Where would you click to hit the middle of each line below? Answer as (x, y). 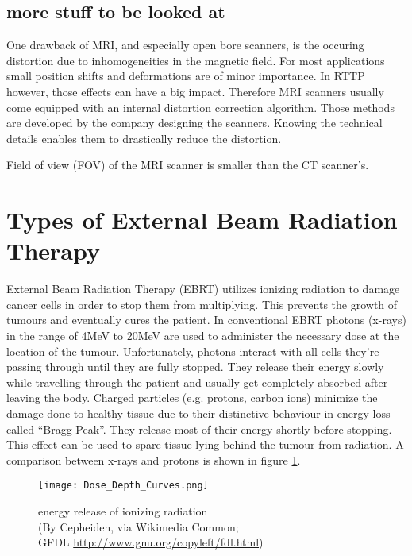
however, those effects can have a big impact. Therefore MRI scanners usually (195, 91)
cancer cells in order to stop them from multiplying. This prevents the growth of (202, 304)
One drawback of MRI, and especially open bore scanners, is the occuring (185, 45)
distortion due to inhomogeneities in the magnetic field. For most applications (196, 60)
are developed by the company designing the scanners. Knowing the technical (194, 123)
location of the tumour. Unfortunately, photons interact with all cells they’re (193, 351)
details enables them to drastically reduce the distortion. (144, 138)
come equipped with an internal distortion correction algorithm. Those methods (200, 107)
